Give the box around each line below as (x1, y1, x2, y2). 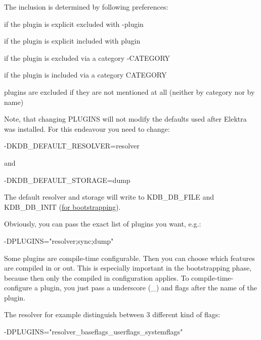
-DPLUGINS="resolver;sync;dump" (4, 235, 114, 246)
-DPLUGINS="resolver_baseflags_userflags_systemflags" (4, 326, 183, 337)
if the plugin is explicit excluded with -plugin (4, 18, 144, 29)
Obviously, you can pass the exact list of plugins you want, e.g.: (4, 218, 201, 229)
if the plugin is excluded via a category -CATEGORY (4, 52, 170, 63)
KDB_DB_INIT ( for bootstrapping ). (4, 201, 121, 212)
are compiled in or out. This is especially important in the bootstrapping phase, (4, 262, 252, 273)
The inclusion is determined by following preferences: (4, 2, 168, 12)
